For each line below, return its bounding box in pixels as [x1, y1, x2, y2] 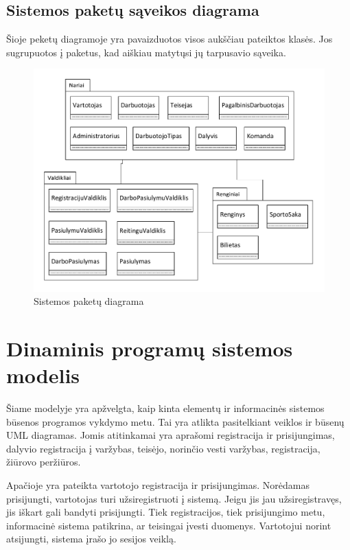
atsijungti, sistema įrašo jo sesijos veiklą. [6, 531, 176, 546]
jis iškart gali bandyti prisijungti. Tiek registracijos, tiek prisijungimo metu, [6, 505, 325, 519]
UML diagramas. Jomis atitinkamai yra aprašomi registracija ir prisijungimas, [6, 428, 335, 442]
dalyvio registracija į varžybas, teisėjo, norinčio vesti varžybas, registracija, [6, 441, 320, 455]
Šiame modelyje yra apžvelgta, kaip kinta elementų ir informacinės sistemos [6, 401, 325, 415]
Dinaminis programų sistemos [6, 334, 293, 362]
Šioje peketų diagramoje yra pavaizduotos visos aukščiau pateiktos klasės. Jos [6, 32, 333, 46]
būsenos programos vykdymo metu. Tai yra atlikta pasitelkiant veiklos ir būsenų [6, 414, 345, 428]
